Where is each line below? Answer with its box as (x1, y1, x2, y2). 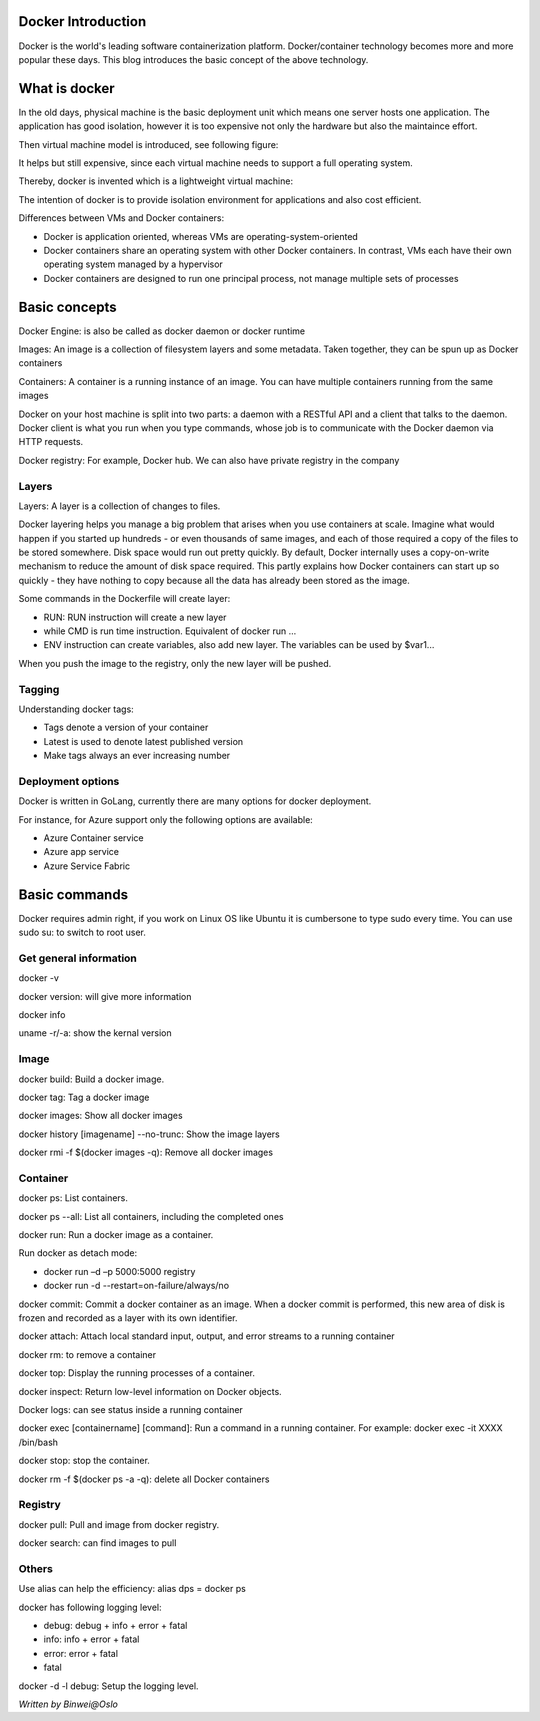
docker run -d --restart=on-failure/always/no (43, 1280, 230, 1292)
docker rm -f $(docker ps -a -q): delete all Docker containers (18, 1473, 270, 1485)
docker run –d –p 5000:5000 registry (43, 1265, 196, 1277)
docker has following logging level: (18, 1601, 162, 1613)
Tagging (18, 682, 60, 696)
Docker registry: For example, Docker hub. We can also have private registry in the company (18, 454, 400, 466)
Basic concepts (18, 298, 117, 315)
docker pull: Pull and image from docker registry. (18, 1518, 220, 1530)
